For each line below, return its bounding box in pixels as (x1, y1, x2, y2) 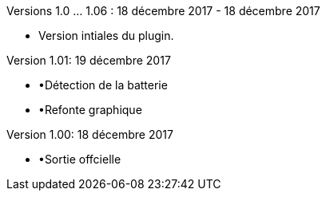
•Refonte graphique (38, 103, 142, 116)
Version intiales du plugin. (38, 29, 174, 42)
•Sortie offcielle (38, 152, 121, 166)
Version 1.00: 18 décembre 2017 (6, 128, 173, 141)
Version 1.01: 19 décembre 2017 (6, 53, 171, 67)
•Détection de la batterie (38, 78, 168, 92)
